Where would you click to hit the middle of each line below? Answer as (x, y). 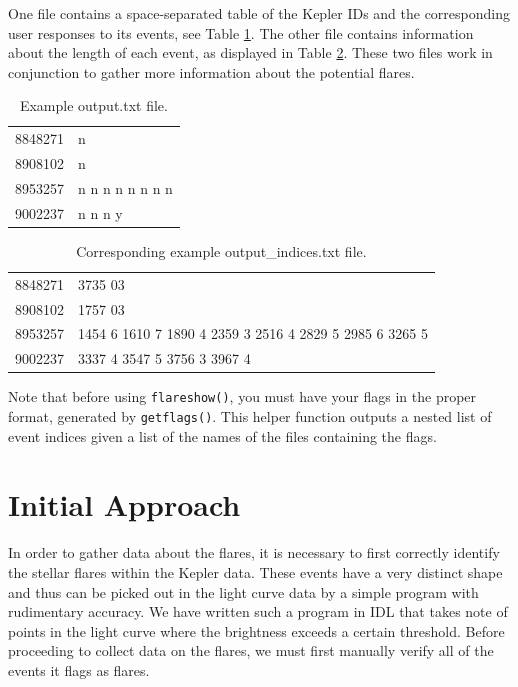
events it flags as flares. (79, 669)
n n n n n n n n (125, 187)
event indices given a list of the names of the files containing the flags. (222, 435)
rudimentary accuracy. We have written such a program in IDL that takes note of (258, 611)
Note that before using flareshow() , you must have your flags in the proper (242, 396)
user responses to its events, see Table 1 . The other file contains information (241, 32)
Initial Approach (124, 504)
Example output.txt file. (93, 105)
